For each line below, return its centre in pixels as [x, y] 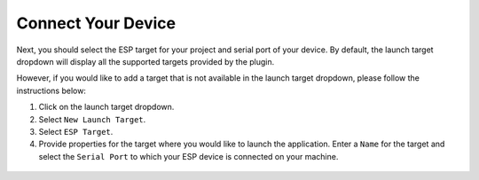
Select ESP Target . [76, 131]
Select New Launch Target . [92, 119]
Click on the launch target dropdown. [106, 107]
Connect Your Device [96, 23]
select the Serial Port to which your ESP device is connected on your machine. [188, 156]
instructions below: [51, 90]
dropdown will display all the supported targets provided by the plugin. [145, 61]
